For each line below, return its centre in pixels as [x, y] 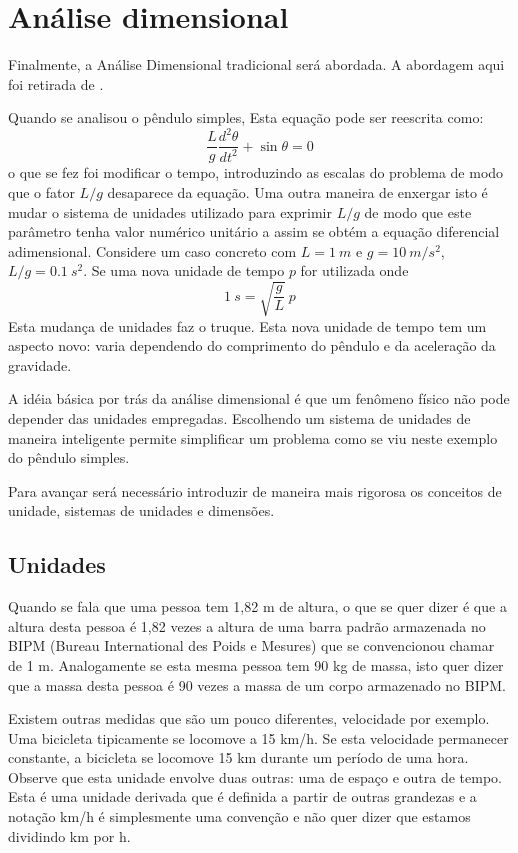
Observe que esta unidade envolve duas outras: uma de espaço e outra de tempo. [255, 776]
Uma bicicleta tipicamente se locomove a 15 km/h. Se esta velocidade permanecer [258, 737]
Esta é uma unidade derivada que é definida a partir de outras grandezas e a [242, 796]
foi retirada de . [56, 83]
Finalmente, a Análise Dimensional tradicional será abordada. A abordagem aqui [256, 64]
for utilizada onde [354, 270]
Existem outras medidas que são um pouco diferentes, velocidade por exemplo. [249, 718]
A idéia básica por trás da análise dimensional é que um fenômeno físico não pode [259, 398]
